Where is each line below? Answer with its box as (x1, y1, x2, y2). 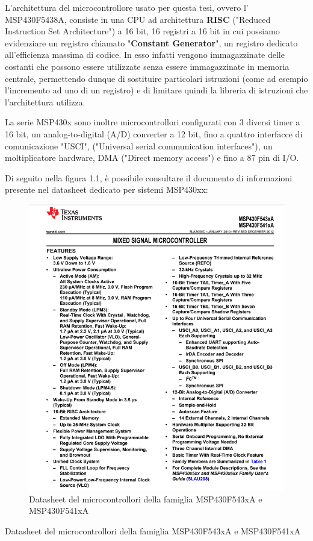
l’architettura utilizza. (5, 95, 85, 108)
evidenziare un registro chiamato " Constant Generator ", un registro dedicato (5, 36, 298, 49)
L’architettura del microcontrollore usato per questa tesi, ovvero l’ (5, 1, 249, 13)
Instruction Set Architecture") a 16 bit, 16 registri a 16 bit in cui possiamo (5, 25, 280, 37)
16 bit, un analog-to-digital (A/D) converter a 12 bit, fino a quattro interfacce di (5, 127, 303, 140)
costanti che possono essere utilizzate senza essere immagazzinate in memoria (5, 60, 290, 72)
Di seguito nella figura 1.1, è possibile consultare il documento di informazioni (5, 171, 293, 184)
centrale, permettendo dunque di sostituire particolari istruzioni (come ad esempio (5, 72, 308, 84)
